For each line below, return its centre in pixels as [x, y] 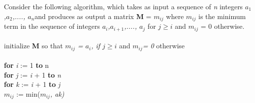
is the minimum [222, 16]
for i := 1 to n [27, 65]
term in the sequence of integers [52, 26]
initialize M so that [33, 46]
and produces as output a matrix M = [93, 16]
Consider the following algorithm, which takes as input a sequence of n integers [124, 6]
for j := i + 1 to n [32, 74]
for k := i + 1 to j [32, 84]
